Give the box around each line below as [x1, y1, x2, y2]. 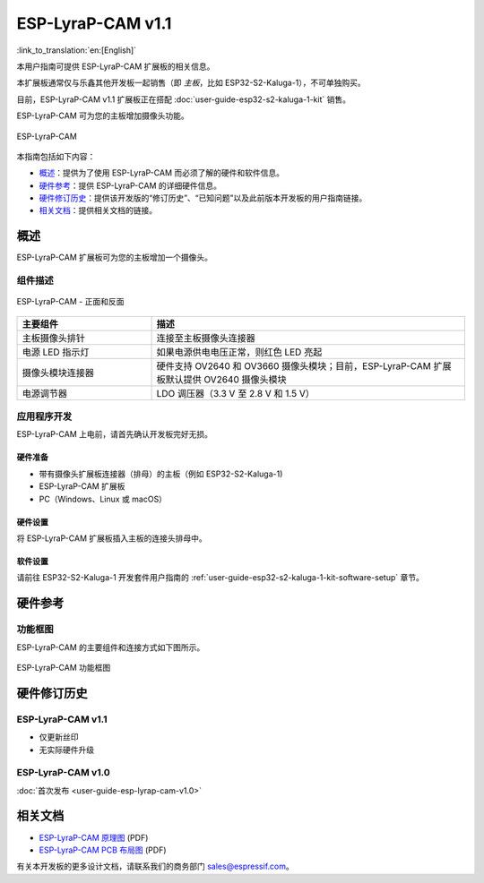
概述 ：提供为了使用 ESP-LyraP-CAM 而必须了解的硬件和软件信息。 [39, 167, 284, 178]
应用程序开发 [16, 410, 73, 423]
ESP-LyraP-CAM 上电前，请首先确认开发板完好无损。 [16, 429, 213, 440]
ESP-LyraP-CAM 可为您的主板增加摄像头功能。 [16, 110, 190, 121]
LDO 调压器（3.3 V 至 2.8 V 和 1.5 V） [156, 387, 315, 399]
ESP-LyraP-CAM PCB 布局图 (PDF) [39, 844, 167, 855]
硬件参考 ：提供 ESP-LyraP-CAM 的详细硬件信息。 [39, 180, 221, 191]
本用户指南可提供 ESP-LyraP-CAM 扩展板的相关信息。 [16, 61, 215, 72]
